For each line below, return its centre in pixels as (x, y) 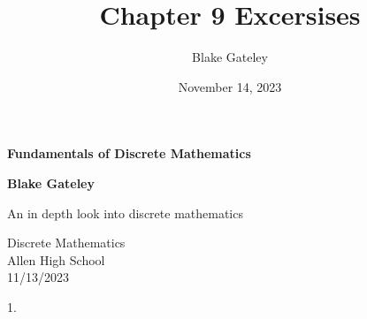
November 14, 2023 (230, 86)
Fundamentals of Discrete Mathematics (129, 153)
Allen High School (56, 259)
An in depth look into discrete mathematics (125, 213)
